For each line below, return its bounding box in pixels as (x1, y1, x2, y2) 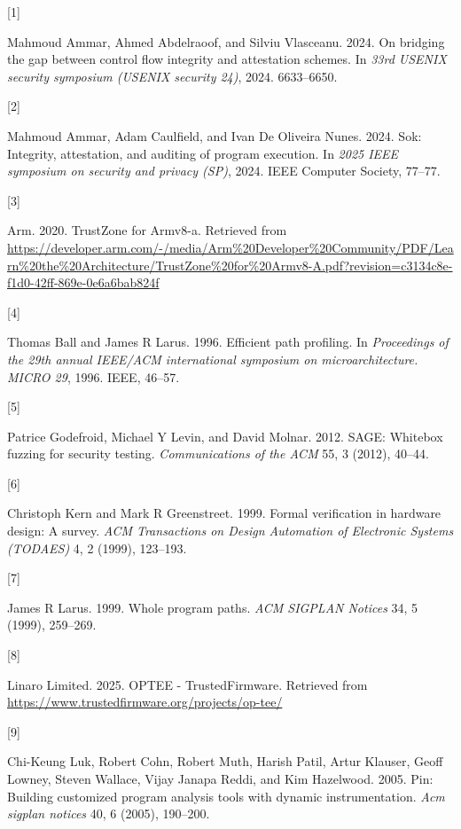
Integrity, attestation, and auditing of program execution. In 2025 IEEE (7, 144, 399, 162)
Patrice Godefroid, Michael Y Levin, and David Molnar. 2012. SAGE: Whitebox (7, 426, 443, 445)
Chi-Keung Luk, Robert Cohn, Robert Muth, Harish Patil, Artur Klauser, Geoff (7, 752, 443, 770)
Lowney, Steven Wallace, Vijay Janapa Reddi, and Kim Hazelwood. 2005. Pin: (7, 770, 434, 787)
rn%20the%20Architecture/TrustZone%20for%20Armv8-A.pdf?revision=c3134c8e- (7, 255, 453, 274)
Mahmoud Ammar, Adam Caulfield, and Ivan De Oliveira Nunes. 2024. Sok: (7, 126, 422, 145)
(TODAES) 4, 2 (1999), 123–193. (7, 538, 187, 557)
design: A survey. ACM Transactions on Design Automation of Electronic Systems (7, 521, 454, 540)
